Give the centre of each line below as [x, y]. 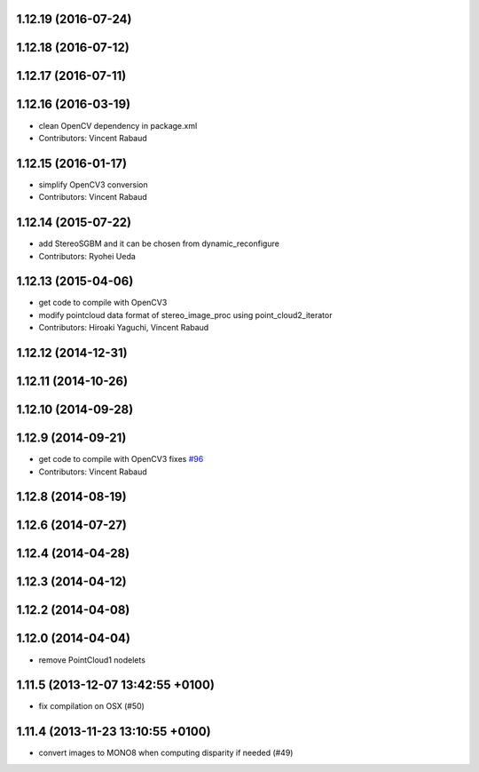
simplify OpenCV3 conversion [93, 184]
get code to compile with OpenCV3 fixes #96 [121, 459]
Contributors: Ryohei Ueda [87, 256]
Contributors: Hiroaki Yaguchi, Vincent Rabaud [124, 328]
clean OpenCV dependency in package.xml [118, 125]
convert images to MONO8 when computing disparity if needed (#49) [166, 753]
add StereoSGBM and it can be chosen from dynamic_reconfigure [159, 243]
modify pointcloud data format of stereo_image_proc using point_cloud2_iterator [185, 314]
